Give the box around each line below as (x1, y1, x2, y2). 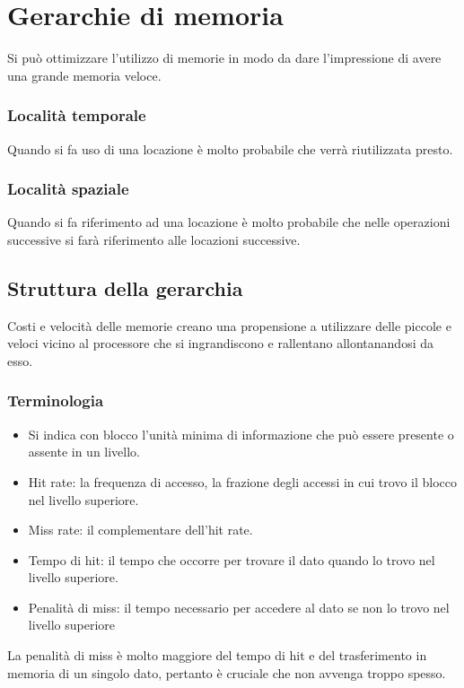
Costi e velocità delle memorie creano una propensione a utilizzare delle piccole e (7, 316, 451, 335)
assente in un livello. (28, 442, 141, 461)
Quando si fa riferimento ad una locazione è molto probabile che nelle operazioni (7, 213, 451, 231)
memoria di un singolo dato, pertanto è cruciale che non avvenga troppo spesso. (7, 663, 446, 682)
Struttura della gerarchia (7, 274, 243, 301)
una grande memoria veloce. (7, 65, 162, 84)
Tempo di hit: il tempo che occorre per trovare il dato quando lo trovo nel (28, 550, 435, 569)
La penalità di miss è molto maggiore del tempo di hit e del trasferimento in (7, 646, 427, 665)
